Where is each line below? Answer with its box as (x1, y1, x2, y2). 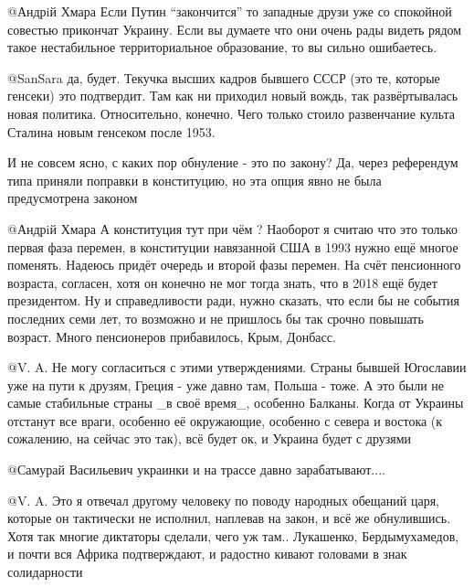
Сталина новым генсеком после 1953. (7, 122, 216, 141)
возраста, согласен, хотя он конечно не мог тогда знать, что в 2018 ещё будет (7, 272, 437, 292)
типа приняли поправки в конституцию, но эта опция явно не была (7, 170, 382, 189)
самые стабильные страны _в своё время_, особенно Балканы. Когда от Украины (7, 393, 464, 412)
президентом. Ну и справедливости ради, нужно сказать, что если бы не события (7, 291, 460, 310)
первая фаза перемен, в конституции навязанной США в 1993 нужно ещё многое (7, 237, 458, 256)
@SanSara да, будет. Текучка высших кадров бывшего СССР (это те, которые (7, 68, 440, 87)
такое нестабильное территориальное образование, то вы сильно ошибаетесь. (7, 37, 437, 57)
